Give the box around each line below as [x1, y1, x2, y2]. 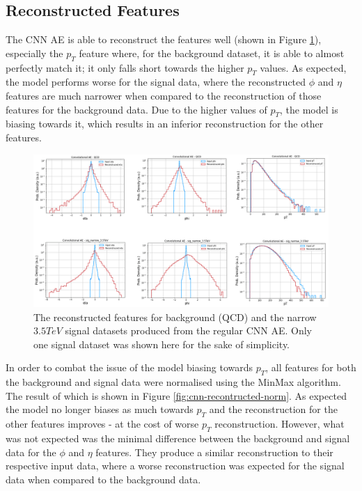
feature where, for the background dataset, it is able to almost [79, 45, 345, 60]
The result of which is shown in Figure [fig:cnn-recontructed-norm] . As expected [6, 388, 347, 403]
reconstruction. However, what [214, 416, 345, 431]
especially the [6, 45, 63, 60]
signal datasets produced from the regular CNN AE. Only [65, 323, 312, 338]
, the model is [280, 102, 338, 116]
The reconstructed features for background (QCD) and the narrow [33, 309, 317, 324]
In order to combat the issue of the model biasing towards [6, 360, 253, 375]
